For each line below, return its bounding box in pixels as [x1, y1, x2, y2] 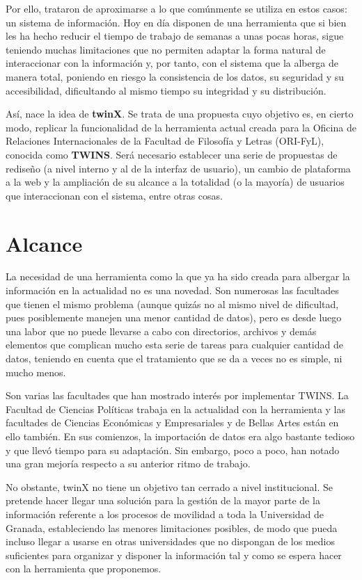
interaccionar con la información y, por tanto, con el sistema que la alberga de [6, 56, 338, 70]
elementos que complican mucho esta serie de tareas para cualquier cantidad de [6, 337, 343, 352]
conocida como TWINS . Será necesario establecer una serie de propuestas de [6, 147, 338, 161]
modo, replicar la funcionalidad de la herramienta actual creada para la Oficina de [6, 120, 356, 134]
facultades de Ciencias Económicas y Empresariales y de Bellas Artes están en [6, 415, 339, 430]
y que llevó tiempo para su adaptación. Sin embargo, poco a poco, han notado [6, 442, 340, 457]
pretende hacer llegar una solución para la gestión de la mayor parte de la [6, 493, 320, 508]
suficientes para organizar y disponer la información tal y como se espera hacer [6, 547, 342, 562]
